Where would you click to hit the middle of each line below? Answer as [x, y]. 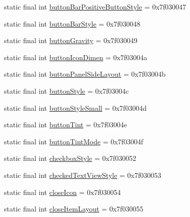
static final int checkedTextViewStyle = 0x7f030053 [83, 175]
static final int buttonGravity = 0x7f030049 [71, 40]
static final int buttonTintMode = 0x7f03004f [74, 141]
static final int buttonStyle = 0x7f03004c [66, 90]
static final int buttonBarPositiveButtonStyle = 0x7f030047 [95, 7]
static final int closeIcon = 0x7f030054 [62, 192]
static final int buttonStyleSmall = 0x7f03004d [75, 107]
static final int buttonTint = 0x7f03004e [65, 125]
